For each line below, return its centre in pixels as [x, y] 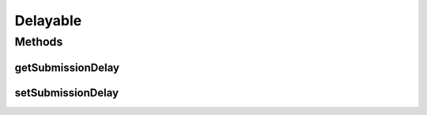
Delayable [48, 20]
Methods [39, 42]
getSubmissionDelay [67, 67]
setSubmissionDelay [66, 93]
